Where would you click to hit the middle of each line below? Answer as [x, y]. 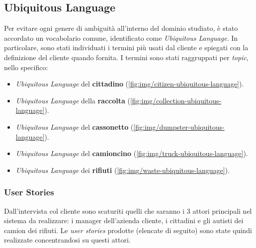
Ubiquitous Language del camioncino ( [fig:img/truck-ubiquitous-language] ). [132, 153]
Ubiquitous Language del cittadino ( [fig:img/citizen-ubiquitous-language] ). [130, 84]
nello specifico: [26, 67]
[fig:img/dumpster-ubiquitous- [179, 126]
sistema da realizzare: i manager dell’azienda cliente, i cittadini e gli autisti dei [124, 220]
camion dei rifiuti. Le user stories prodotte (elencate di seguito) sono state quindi [128, 230]
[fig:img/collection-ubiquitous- [176, 100]
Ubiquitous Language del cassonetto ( [75, 126]
